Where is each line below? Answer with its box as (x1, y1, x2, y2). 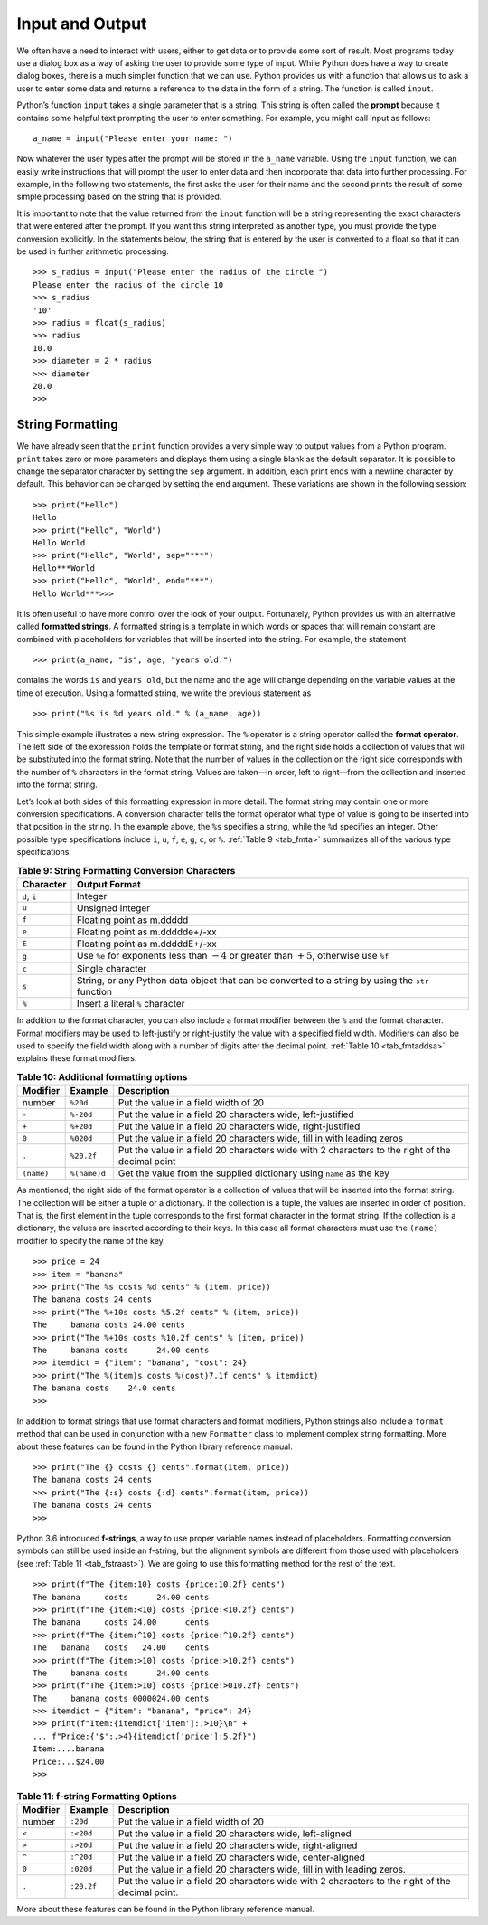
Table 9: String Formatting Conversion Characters (16, 864, 236, 877)
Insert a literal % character (77, 998, 185, 1010)
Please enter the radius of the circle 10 (33, 280, 224, 289)
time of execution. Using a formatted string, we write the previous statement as (16, 687, 312, 698)
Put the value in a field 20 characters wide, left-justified (117, 1108, 354, 1121)
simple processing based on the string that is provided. (16, 191, 222, 203)
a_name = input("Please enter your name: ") (33, 133, 234, 144)
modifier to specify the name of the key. (16, 1235, 166, 1246)
